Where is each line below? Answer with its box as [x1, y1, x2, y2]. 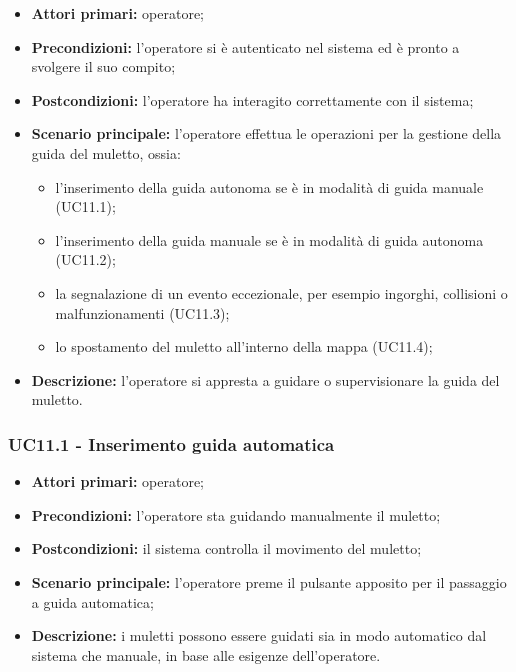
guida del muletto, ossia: [31, 142, 181, 163]
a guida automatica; [31, 591, 154, 612]
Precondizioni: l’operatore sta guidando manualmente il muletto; [31, 504, 441, 525]
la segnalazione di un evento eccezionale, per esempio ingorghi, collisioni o [55, 282, 508, 303]
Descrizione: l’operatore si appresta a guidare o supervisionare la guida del [31, 369, 500, 390]
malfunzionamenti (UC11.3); [55, 302, 230, 323]
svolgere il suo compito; [31, 56, 176, 77]
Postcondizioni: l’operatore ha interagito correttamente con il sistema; [31, 89, 474, 110]
